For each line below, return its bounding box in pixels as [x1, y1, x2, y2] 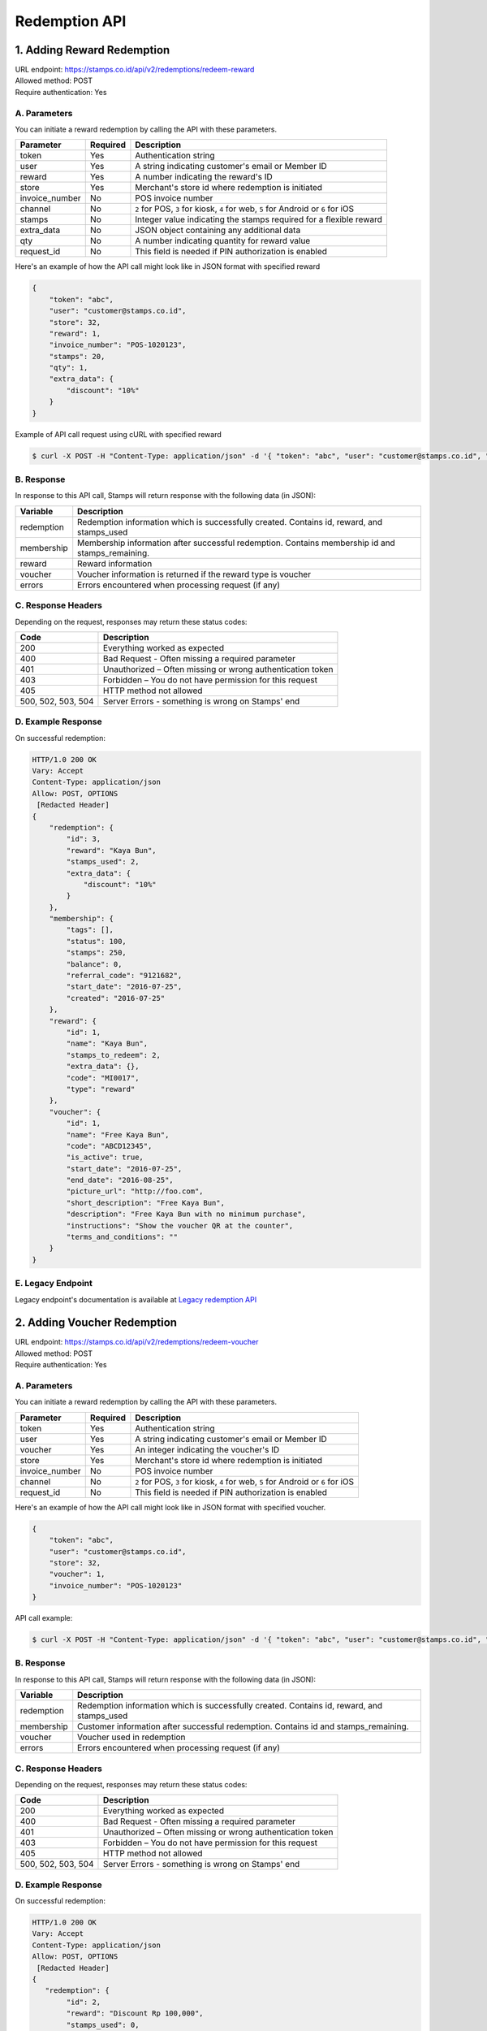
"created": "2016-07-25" [66, 994, 166, 1003]
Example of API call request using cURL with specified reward [15, 429, 222, 439]
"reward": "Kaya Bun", [66, 846, 157, 855]
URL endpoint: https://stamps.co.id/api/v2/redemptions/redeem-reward [15, 65, 255, 75]
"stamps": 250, [66, 948, 127, 958]
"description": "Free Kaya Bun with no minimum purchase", [66, 1210, 307, 1219]
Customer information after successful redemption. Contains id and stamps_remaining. [77, 1721, 409, 1732]
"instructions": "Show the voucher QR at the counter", [66, 1221, 294, 1230]
